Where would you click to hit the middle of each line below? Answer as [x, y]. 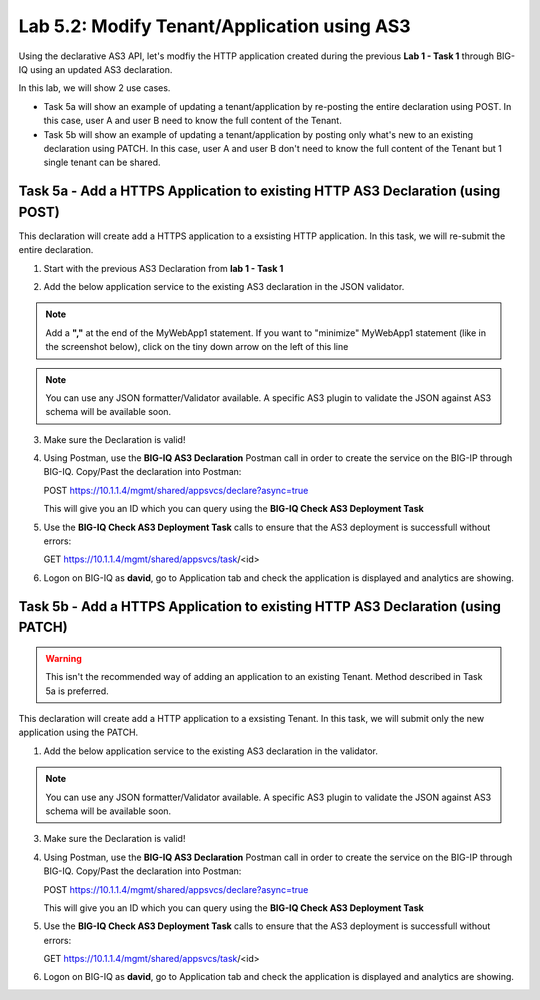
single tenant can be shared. [102, 162]
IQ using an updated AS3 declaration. [95, 69]
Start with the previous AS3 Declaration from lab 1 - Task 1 [163, 268]
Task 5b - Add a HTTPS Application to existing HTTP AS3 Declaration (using [260, 606]
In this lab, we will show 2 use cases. [94, 88]
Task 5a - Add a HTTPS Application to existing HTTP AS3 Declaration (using [259, 191]
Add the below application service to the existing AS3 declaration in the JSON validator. [224, 286]
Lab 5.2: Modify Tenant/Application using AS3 [214, 26]
